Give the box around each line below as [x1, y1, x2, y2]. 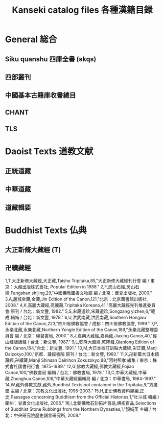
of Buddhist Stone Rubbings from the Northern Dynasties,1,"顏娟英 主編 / [5, 406, 151, 412]
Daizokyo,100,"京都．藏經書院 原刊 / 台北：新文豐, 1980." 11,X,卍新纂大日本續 [5, 351, 159, 357]
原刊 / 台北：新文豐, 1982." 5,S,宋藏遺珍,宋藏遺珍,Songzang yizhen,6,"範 [10, 308, 156, 314]
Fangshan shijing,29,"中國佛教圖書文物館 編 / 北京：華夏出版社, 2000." [10, 290, 153, 296]
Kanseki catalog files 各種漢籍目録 [12, 4, 153, 16]
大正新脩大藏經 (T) [5, 246, 61, 254]
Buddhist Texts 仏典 [5, 225, 87, 235]
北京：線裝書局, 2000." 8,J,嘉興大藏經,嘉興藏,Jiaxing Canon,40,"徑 [23, 332, 157, 338]
